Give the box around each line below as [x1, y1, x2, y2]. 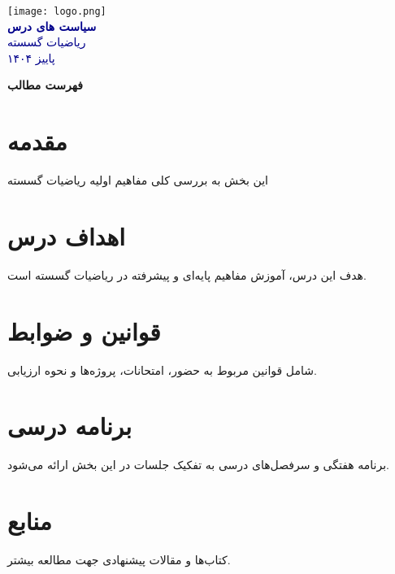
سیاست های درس [7, 17, 97, 34]
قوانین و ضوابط [7, 314, 161, 347]
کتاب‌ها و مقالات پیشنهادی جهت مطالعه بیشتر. [7, 551, 231, 568]
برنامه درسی [7, 409, 132, 442]
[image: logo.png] [7, 6, 106, 17]
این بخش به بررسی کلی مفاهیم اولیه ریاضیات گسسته [7, 172, 268, 189]
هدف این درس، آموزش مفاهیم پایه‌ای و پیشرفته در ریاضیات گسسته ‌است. [7, 266, 367, 283]
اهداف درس [7, 219, 125, 252]
